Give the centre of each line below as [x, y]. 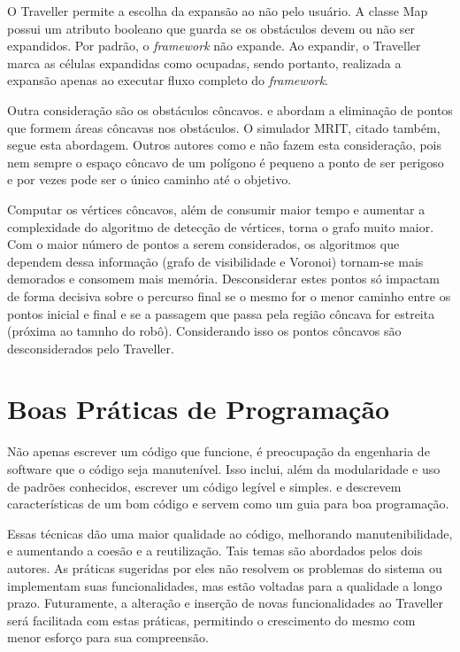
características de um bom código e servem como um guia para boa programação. [228, 504]
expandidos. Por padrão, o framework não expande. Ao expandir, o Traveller [214, 46]
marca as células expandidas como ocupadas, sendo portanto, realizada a [204, 62]
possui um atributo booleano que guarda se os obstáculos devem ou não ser [211, 28]
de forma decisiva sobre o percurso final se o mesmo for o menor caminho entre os [229, 295]
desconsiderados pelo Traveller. [91, 348]
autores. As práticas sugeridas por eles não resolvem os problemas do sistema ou [225, 567]
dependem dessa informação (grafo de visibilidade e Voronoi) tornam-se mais [215, 261]
